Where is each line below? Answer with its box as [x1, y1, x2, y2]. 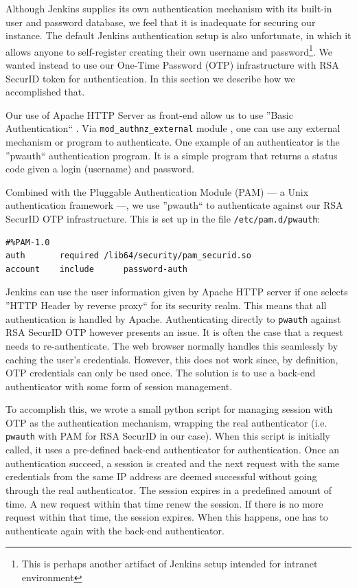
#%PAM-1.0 [5, 237, 50, 247]
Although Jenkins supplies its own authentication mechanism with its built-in [5, 1, 332, 15]
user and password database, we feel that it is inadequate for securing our [5, 14, 316, 29]
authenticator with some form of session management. [5, 378, 233, 393]
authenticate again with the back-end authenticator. [5, 523, 224, 537]
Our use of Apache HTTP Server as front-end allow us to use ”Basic [5, 107, 293, 122]
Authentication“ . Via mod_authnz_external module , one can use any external [5, 121, 341, 135]
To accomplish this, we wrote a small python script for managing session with [5, 402, 333, 416]
